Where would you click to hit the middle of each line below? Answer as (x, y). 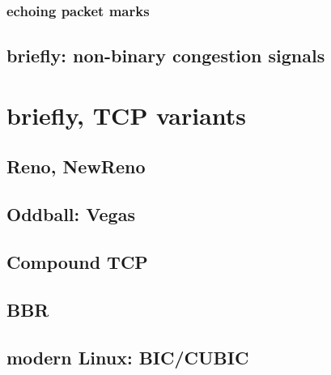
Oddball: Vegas (71, 214)
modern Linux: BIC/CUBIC (128, 357)
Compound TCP (77, 261)
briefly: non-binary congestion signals (166, 55)
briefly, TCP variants (127, 115)
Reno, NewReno (76, 166)
